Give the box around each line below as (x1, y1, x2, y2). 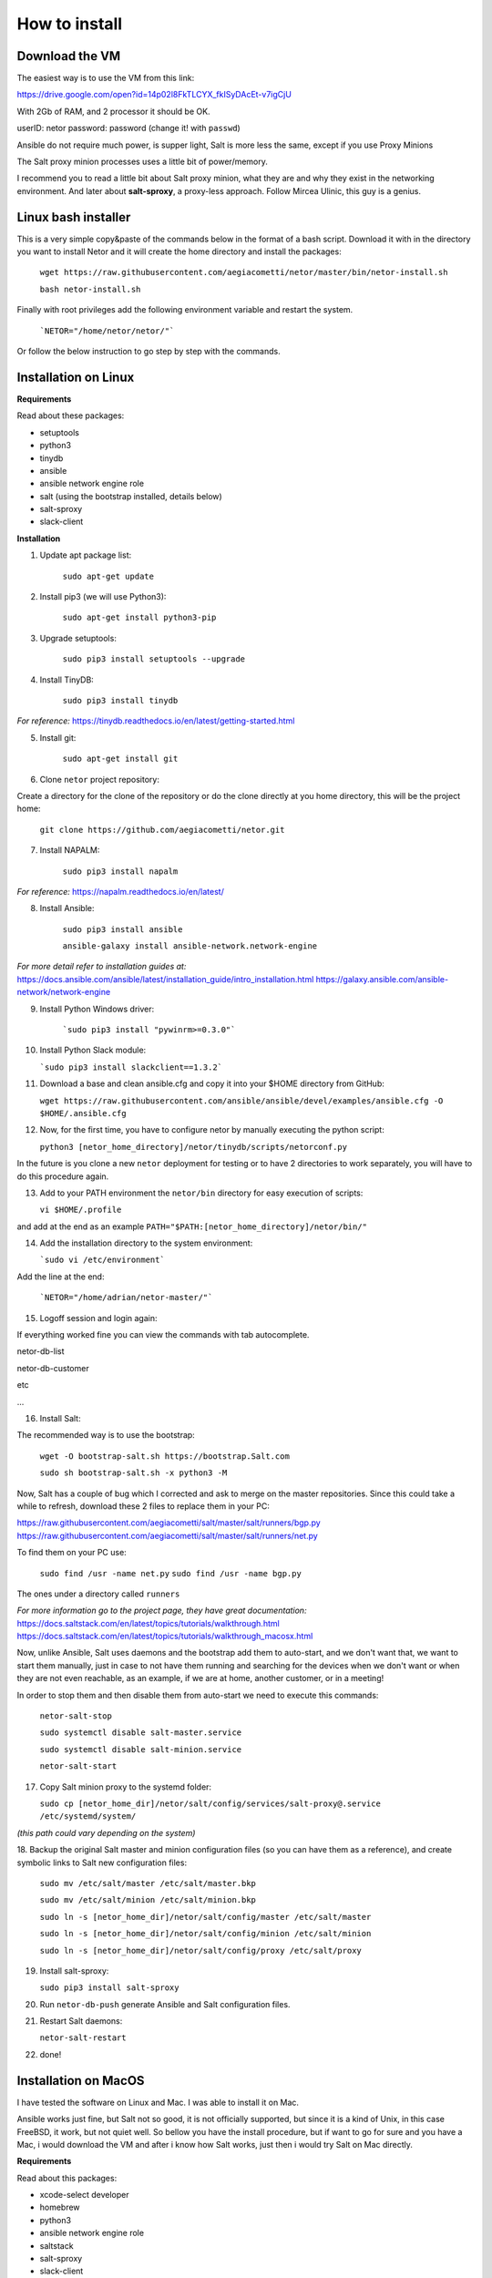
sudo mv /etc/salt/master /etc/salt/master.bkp (39, 1878, 257, 1888)
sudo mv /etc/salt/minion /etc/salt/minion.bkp (39, 1895, 257, 1905)
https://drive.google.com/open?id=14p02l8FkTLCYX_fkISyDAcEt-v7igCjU (16, 89, 292, 100)
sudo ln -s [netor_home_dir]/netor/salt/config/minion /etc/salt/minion (39, 1928, 372, 1939)
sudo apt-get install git (62, 754, 179, 764)
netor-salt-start (39, 1761, 118, 1771)
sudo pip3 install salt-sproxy (39, 1983, 179, 1993)
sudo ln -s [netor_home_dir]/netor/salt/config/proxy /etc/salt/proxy (39, 1945, 362, 1955)
